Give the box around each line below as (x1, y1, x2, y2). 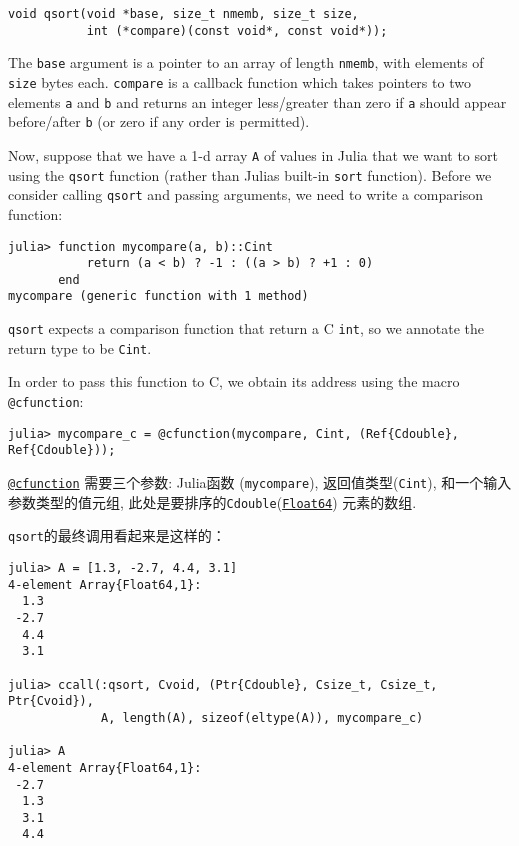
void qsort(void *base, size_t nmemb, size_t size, (8, 7, 359, 21)
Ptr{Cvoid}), (8, 694, 94, 709)
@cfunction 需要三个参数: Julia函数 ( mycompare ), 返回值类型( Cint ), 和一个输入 (8, 472, 512, 492)
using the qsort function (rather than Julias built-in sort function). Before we (8, 164, 492, 185)
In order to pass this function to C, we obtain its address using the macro (8, 371, 460, 392)
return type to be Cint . (8, 337, 152, 358)
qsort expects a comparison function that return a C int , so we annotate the (8, 318, 485, 339)
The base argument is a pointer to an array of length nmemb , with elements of (8, 52, 484, 73)
